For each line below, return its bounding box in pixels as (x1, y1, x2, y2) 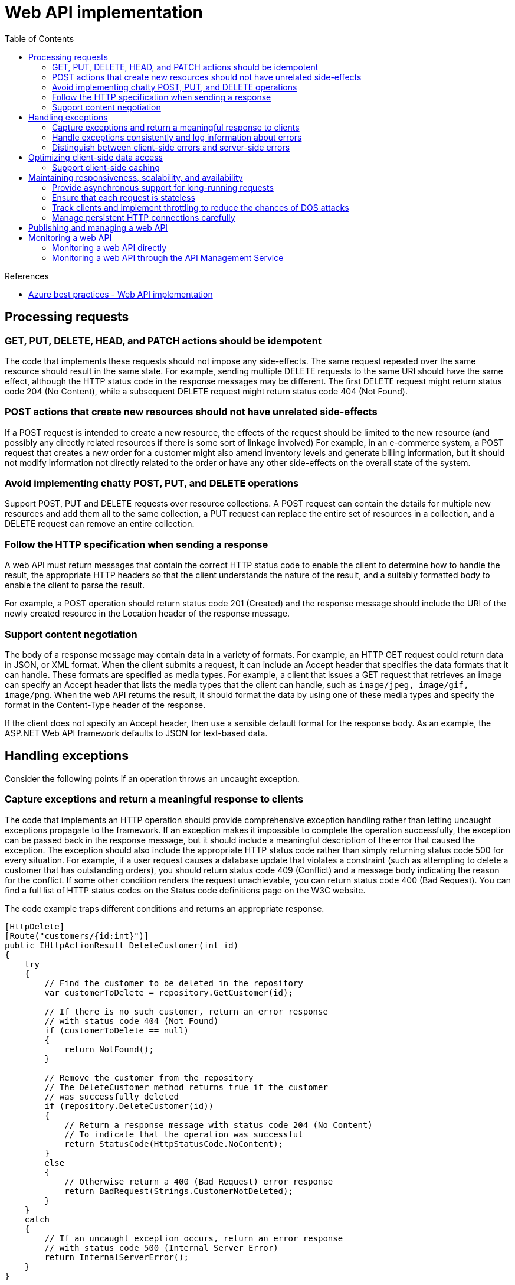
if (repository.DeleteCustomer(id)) (44, 1101, 214, 1111)
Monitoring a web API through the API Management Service (52, 252, 284, 263)
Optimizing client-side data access (28, 152, 163, 162)
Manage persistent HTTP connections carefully (52, 212, 235, 223)
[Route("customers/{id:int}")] (5, 931, 149, 941)
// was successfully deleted (44, 1091, 179, 1101)
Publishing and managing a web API (28, 222, 168, 233)
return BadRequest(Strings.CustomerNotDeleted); (64, 1186, 293, 1196)
